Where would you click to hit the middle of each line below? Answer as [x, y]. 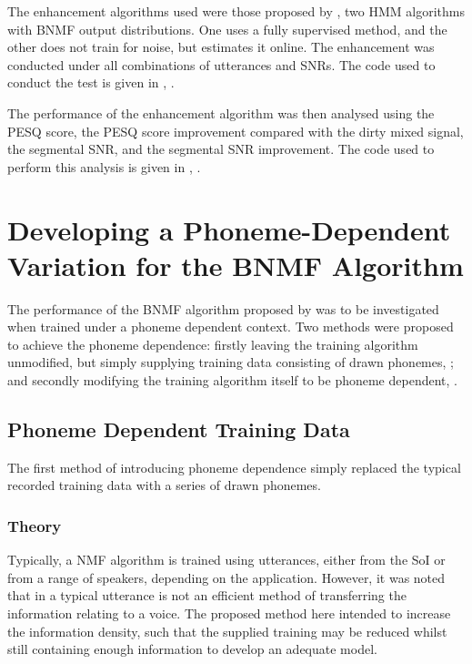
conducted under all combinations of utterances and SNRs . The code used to [221, 64]
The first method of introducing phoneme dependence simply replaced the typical [234, 467]
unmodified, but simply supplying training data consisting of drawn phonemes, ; [231, 362]
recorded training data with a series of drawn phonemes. [164, 485]
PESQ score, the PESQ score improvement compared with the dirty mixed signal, [236, 131]
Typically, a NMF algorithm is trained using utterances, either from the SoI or [226, 560]
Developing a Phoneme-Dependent [229, 229]
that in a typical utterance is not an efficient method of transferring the [207, 595]
